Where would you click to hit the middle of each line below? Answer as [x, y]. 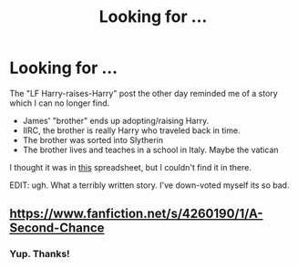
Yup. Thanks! [40, 254]
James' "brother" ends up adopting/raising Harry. [116, 120]
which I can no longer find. [60, 103]
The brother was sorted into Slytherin [93, 140]
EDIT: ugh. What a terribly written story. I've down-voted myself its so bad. [149, 185]
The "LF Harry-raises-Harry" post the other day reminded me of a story [144, 93]
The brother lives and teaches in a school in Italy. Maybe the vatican [151, 150]
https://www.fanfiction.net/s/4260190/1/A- [136, 214]
